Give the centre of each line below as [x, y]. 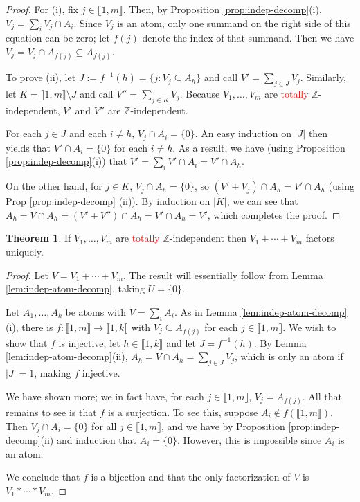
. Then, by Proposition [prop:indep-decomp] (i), [222, 9]
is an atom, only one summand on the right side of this [234, 23]
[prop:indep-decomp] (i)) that [66, 161]
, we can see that [262, 201]
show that [27, 342]
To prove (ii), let [41, 77]
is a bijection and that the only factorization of [191, 477]
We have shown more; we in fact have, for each [105, 396]
